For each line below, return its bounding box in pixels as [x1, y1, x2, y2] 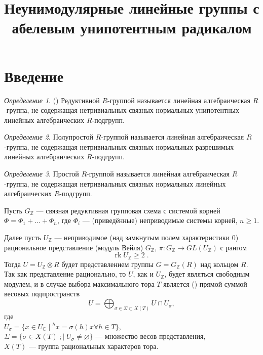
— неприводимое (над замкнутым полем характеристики [54, 232, 230, 243]
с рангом [220, 242, 247, 252]
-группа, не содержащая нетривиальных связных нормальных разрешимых [4, 141, 234, 152]
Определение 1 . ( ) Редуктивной [4, 95, 100, 105]
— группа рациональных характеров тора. [28, 340, 159, 351]
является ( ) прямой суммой [163, 278, 247, 289]
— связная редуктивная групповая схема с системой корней [36, 205, 220, 215]
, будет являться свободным [164, 269, 250, 279]
